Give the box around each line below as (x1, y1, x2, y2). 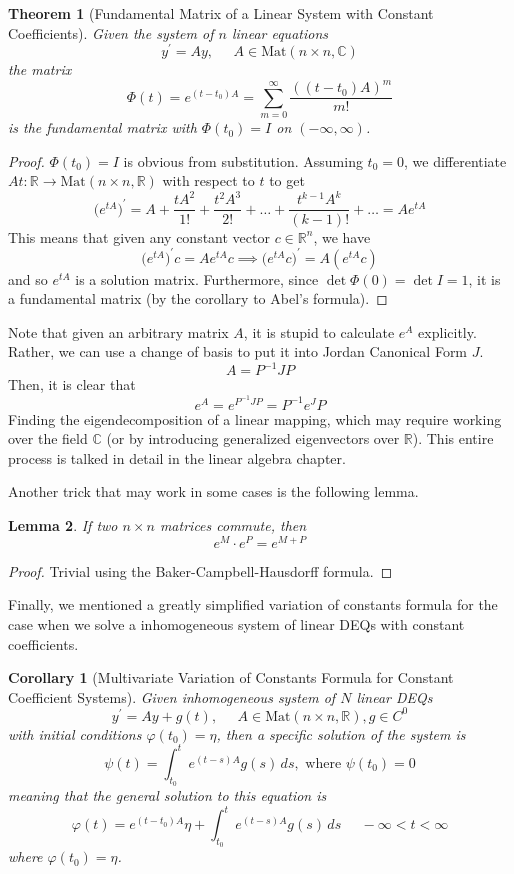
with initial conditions (8, 723, 142, 744)
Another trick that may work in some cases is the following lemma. (8, 481, 419, 502)
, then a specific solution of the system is (216, 723, 466, 744)
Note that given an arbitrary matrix (8, 321, 229, 342)
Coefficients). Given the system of (8, 22, 214, 43)
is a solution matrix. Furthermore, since (75, 268, 319, 289)
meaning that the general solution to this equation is (8, 785, 327, 806)
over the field (8, 428, 88, 449)
